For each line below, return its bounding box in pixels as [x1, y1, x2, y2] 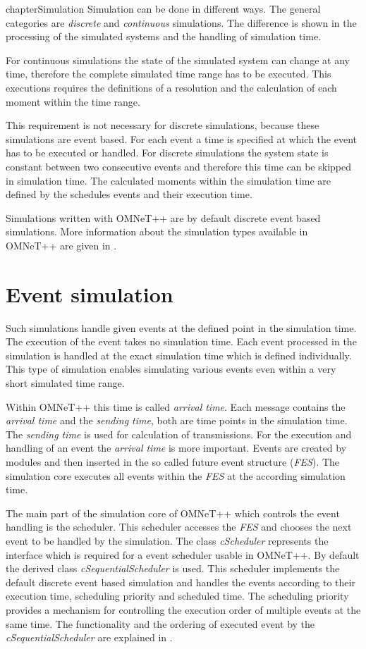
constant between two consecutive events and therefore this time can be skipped [6, 159, 352, 173]
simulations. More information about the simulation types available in [6, 224, 308, 239]
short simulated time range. [6, 376, 125, 390]
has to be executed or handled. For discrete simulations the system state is [6, 145, 329, 160]
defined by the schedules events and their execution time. [6, 187, 252, 202]
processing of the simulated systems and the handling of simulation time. [6, 29, 322, 44]
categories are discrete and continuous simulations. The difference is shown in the [6, 15, 357, 30]
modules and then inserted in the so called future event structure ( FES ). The [6, 454, 340, 469]
